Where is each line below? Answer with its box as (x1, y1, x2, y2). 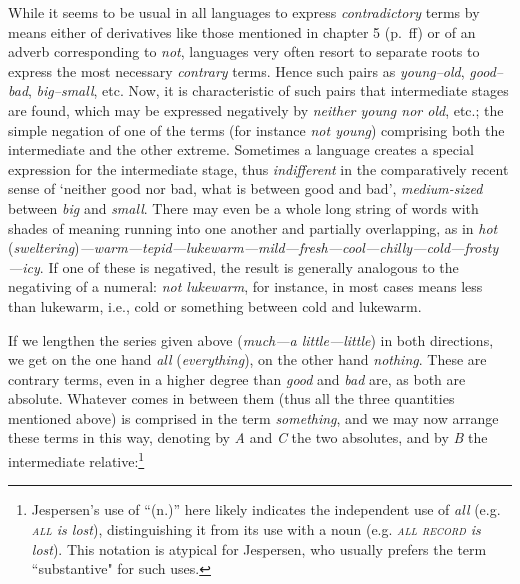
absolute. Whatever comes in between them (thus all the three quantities (8, 388, 455, 409)
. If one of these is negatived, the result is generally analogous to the (39, 256, 459, 277)
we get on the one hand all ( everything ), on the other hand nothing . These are (8, 349, 487, 370)
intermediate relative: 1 (8, 448, 145, 471)
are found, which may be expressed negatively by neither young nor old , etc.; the (8, 99, 504, 120)
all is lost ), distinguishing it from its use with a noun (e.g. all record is (31, 518, 481, 539)
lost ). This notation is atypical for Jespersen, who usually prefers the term (31, 538, 487, 559)
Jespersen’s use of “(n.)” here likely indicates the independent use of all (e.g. (31, 499, 501, 520)
